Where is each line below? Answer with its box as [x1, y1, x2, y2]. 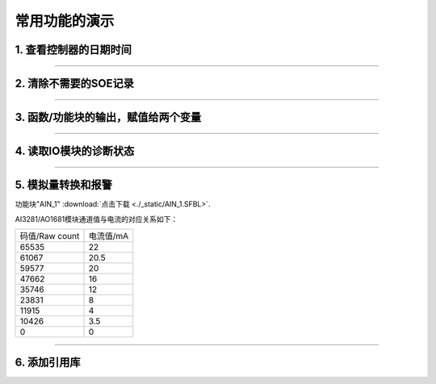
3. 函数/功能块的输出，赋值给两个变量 [15, 111, 202, 124]
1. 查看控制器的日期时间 [15, 43, 132, 56]
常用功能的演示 [15, 12, 115, 30]
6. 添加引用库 [15, 356, 81, 369]
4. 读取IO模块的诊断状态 [15, 144, 135, 158]
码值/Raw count [19, 230, 80, 241]
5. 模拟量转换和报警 [15, 178, 112, 192]
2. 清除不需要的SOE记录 [15, 77, 135, 90]
